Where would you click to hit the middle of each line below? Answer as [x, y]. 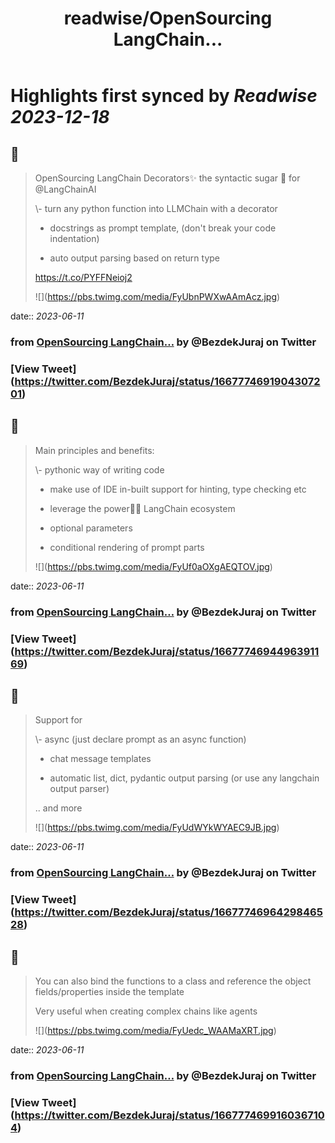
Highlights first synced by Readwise [164, 96]
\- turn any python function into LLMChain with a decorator [156, 208]
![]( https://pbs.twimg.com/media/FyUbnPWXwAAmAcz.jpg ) [157, 296]
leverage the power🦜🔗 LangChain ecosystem [142, 508]
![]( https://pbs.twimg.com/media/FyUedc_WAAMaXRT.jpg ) [155, 1030]
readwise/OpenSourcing [168, 18]
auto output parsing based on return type [134, 258]
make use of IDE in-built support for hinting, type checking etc [178, 489]
